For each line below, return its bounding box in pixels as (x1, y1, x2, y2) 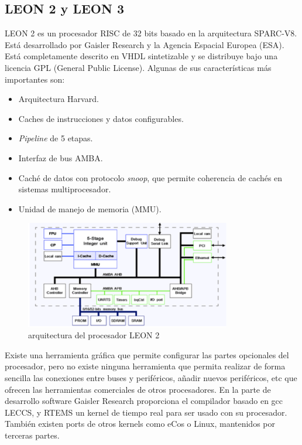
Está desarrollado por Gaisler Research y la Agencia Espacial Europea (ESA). (5, 38, 284, 50)
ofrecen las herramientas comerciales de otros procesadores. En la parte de (5, 383, 271, 395)
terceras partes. (5, 429, 60, 441)
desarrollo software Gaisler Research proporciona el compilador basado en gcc (5, 395, 283, 407)
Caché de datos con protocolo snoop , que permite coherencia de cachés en (18, 171, 283, 184)
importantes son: (5, 73, 65, 85)
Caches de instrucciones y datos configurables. (18, 112, 184, 124)
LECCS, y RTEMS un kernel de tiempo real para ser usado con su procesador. (5, 406, 287, 418)
